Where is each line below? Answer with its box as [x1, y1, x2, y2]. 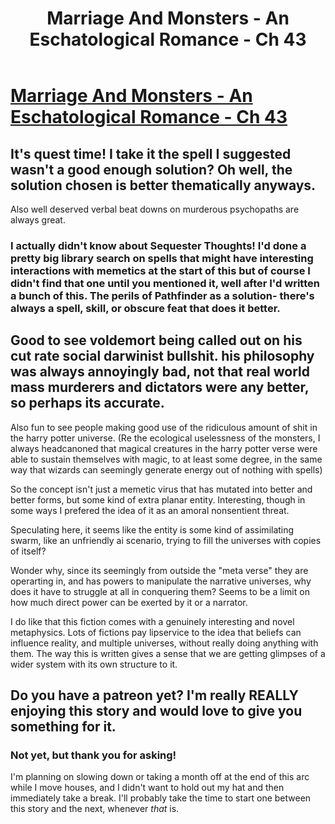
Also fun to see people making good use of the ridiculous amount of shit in [10, 421, 318, 433]
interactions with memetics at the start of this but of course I [10, 263, 311, 277]
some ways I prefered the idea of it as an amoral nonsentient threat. [10, 504, 290, 516]
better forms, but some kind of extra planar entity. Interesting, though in [10, 493, 306, 506]
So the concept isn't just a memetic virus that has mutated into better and [10, 483, 313, 495]
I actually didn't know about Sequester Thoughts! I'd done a [10, 238, 307, 252]
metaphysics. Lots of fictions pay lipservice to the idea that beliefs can [10, 626, 302, 638]
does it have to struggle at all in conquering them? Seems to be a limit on [10, 585, 310, 597]
